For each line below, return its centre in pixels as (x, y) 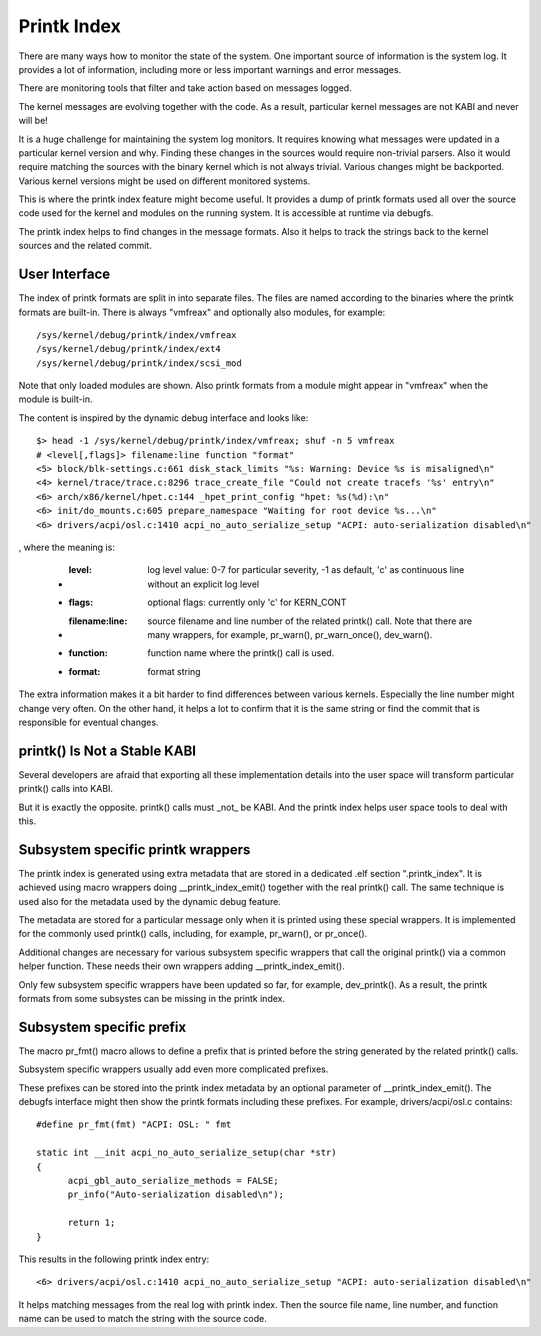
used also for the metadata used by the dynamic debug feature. (150, 901)
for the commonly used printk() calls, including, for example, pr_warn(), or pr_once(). (193, 934)
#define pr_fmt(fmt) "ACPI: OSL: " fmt (134, 1124)
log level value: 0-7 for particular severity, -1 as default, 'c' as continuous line (306, 570)
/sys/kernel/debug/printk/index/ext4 (129, 349)
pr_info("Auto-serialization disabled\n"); (176, 1194)
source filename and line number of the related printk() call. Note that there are (310, 621)
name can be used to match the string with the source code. (142, 1319)
